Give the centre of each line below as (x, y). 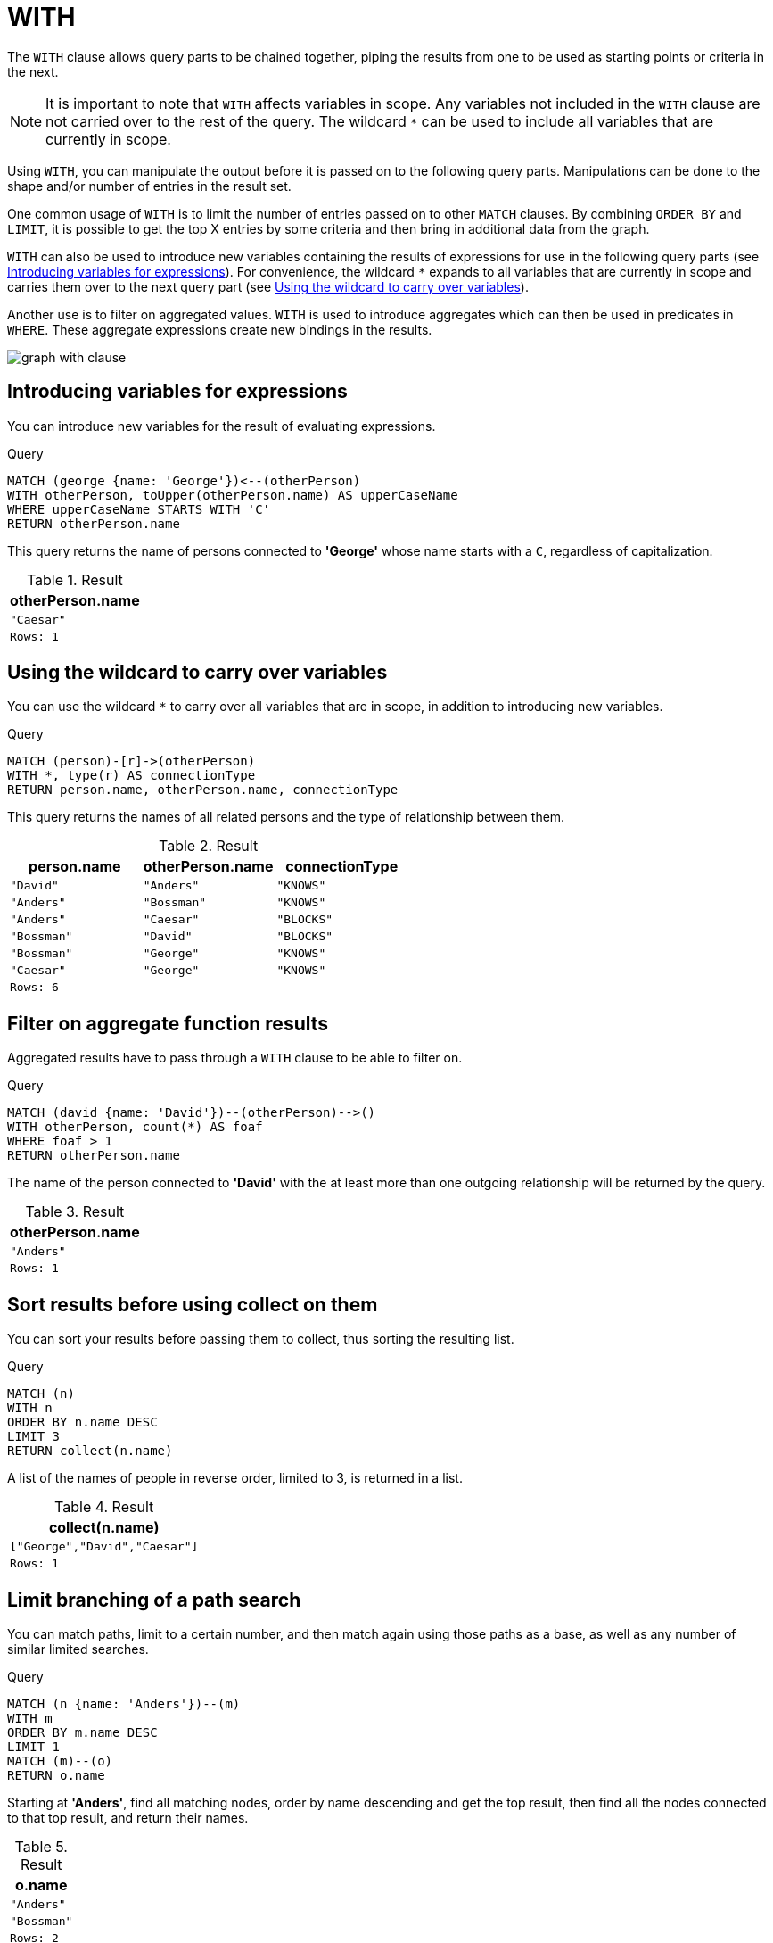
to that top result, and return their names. (128, 1817)
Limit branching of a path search (154, 1600)
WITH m (30, 1718)
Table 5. (41, 1846)
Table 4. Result (104, 1507)
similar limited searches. (78, 1649)
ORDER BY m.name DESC (82, 1732)
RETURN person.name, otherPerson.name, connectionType (203, 790)
